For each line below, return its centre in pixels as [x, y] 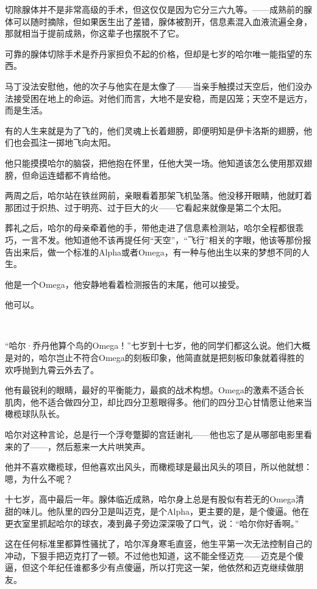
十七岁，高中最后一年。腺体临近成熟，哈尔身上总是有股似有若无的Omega [150, 499]
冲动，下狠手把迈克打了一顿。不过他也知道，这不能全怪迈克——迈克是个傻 [154, 555]
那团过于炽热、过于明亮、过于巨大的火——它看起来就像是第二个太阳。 [146, 207]
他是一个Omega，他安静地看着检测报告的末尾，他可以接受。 [125, 284]
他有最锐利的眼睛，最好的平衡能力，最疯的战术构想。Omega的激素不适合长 [155, 390]
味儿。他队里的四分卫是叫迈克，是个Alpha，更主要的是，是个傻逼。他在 [165, 511]
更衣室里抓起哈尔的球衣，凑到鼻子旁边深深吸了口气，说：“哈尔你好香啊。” [152, 523]
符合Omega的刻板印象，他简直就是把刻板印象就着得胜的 [193, 358]
